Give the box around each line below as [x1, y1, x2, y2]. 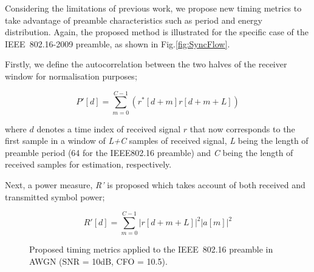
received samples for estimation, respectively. [5, 158, 172, 171]
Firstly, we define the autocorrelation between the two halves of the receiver [5, 58, 287, 70]
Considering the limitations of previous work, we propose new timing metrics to [5, 2, 302, 14]
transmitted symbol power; [5, 190, 105, 203]
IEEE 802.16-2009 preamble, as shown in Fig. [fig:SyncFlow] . [5, 37, 230, 50]
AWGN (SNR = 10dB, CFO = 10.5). [29, 254, 168, 267]
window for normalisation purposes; [5, 69, 137, 82]
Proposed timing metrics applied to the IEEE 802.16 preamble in [29, 243, 273, 256]
